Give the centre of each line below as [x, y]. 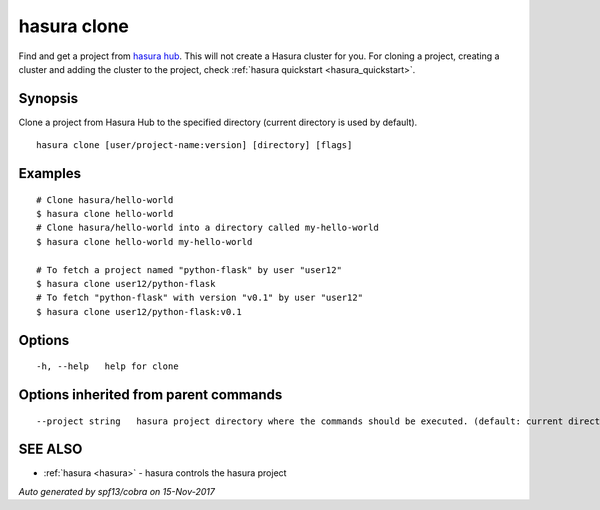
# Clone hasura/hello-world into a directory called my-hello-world [207, 228]
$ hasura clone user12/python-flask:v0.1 [139, 311]
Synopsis [48, 98]
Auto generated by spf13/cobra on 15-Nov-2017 [116, 491]
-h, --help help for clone [107, 366]
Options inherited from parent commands [150, 394]
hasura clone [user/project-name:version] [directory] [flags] [194, 145]
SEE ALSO [50, 449]
